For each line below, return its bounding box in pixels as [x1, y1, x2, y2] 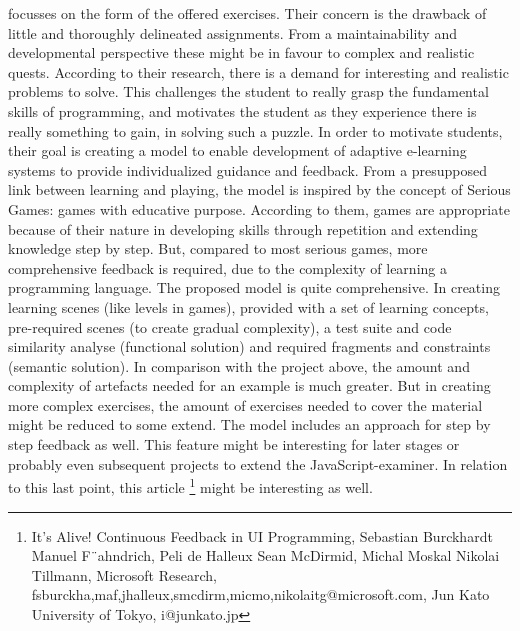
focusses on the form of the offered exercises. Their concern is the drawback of [8, 3, 487, 23]
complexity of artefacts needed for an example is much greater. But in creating [8, 375, 491, 396]
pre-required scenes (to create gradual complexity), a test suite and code [8, 316, 452, 337]
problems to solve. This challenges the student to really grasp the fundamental [8, 81, 489, 102]
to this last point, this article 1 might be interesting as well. [8, 474, 373, 497]
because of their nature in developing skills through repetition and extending [8, 218, 478, 239]
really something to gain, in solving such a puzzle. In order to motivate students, [8, 120, 503, 141]
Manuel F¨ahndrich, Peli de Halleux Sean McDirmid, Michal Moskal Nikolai [31, 545, 500, 566]
